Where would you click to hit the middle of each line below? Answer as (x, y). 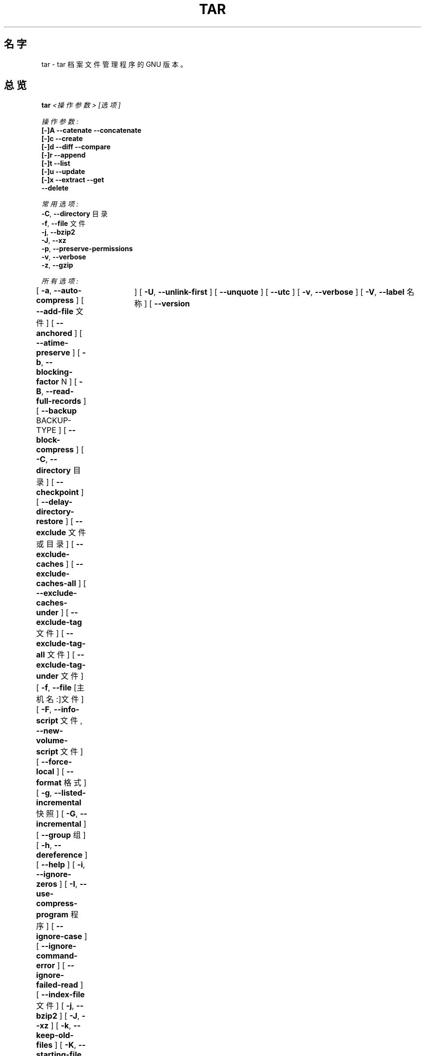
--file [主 (68, 688)
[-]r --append (64, 155)
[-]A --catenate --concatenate (91, 130)
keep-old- (55, 1035)
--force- (57, 762)
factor (48, 382)
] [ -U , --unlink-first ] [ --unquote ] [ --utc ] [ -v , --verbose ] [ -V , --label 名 (274, 292)
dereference (59, 855)
